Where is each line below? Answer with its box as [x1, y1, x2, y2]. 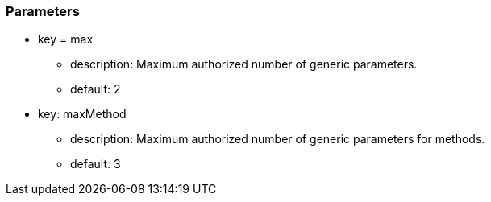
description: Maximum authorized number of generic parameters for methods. [70, 132, 485, 146]
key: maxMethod [38, 107, 127, 122]
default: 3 [70, 157, 121, 171]
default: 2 [70, 82, 121, 97]
